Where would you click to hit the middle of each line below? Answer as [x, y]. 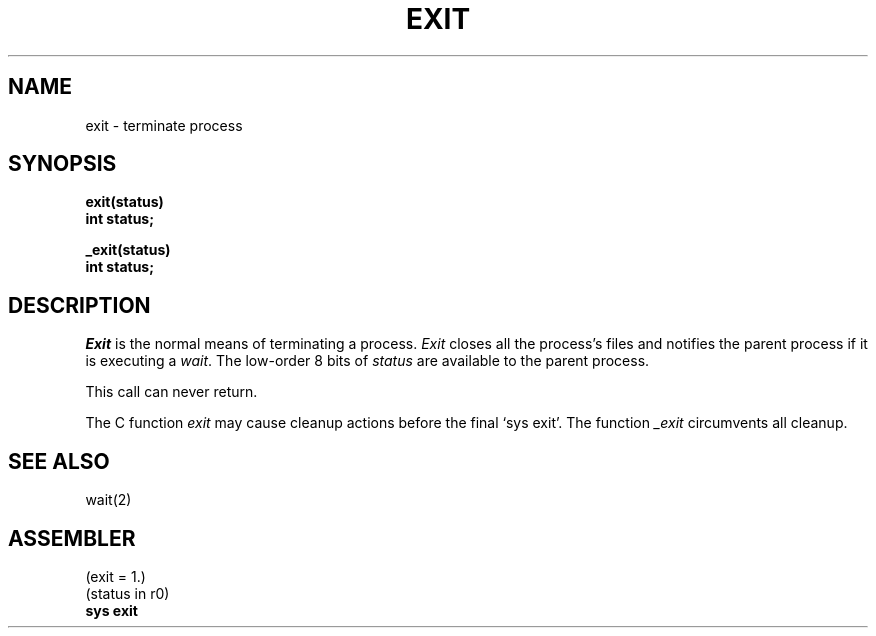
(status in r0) [127, 593]
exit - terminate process [164, 125]
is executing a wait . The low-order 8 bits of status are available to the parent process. [367, 361]
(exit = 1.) [115, 576]
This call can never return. [171, 392]
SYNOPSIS [62, 164]
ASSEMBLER [72, 538]
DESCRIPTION [79, 305]
